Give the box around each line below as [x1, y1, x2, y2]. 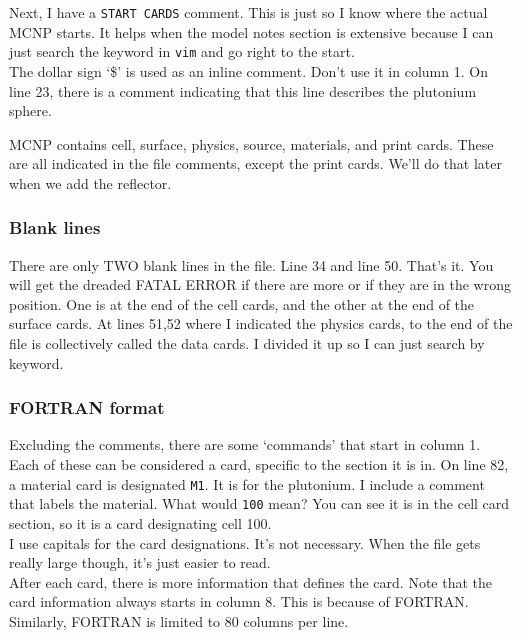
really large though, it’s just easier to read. [9, 552, 271, 573]
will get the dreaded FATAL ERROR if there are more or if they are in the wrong [9, 274, 511, 295]
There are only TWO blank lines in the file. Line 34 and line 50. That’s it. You [9, 254, 494, 275]
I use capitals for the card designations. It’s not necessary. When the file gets [9, 532, 481, 553]
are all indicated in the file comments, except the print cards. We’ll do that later [9, 153, 503, 174]
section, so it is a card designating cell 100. [9, 512, 272, 533]
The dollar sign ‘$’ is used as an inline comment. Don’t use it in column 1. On [9, 60, 488, 81]
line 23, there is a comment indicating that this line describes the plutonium [9, 80, 477, 101]
